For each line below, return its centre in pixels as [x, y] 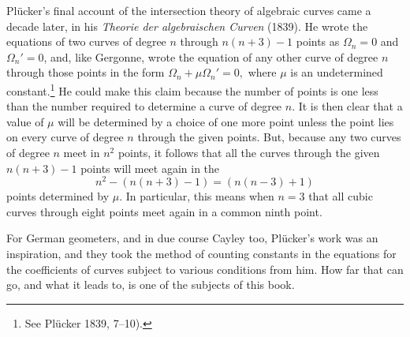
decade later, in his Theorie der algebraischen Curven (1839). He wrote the [187, 26]
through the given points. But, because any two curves [269, 137]
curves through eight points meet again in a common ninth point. [164, 211]
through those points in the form [86, 72]
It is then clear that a [350, 106]
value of [25, 121]
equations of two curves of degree [86, 41]
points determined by [58, 196]
